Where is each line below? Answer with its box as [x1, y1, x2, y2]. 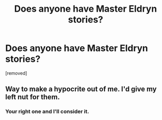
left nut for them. [5, 93, 60, 102]
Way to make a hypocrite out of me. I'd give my [5, 85, 157, 94]
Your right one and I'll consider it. [5, 108, 89, 115]
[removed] [5, 70, 28, 76]
